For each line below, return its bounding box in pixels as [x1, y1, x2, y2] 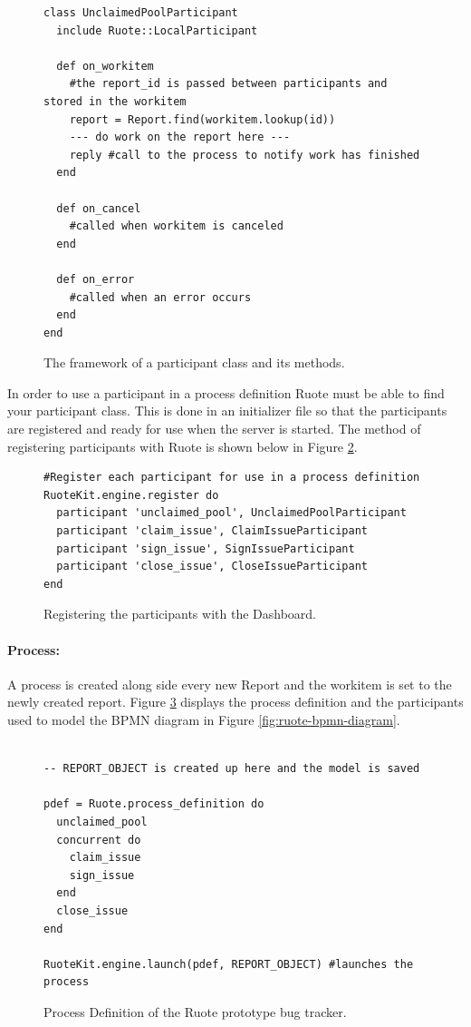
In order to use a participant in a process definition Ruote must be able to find [7, 383, 445, 402]
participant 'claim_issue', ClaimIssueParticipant [56, 524, 368, 538]
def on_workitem [56, 59, 154, 73]
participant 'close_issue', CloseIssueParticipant [56, 560, 368, 573]
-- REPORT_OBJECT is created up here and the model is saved [43, 762, 420, 776]
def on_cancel [56, 201, 141, 215]
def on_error [56, 272, 135, 286]
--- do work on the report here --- [69, 131, 291, 144]
